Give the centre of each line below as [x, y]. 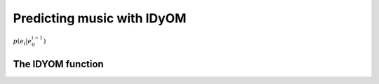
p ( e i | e [22, 42]
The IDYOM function [59, 64]
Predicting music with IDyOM [100, 18]
